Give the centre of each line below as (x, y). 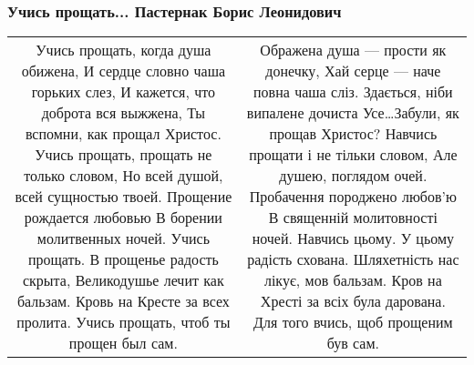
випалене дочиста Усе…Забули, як (353, 113)
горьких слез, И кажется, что (124, 92)
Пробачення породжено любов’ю (353, 197)
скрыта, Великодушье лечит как (123, 280)
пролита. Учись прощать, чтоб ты (124, 322)
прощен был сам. (123, 343)
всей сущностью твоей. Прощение (124, 197)
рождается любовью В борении (123, 218)
